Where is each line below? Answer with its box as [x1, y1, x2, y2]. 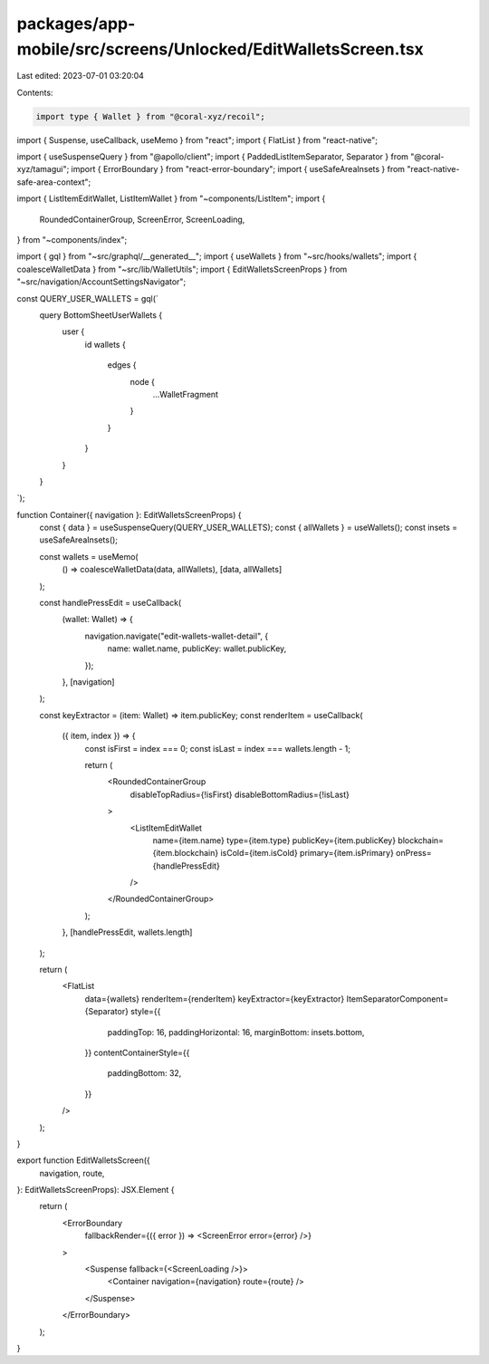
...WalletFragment [152, 389, 219, 399]
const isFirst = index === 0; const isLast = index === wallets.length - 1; [84, 743, 351, 754]
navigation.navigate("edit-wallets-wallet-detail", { [84, 630, 269, 641]
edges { [107, 360, 137, 370]
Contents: [16, 87, 53, 98]
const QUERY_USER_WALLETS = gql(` [16, 293, 158, 303]
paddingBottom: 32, [107, 1068, 182, 1079]
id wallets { [84, 339, 126, 350]
